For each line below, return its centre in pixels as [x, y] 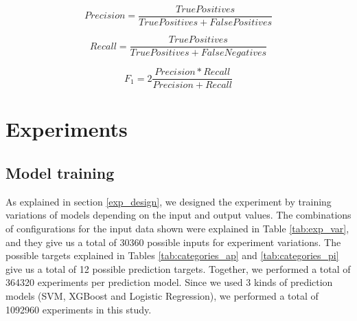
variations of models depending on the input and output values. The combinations [178, 215]
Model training [60, 172]
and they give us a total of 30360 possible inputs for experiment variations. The [173, 242]
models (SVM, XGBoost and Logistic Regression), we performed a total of [162, 295]
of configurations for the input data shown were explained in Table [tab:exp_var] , [177, 228]
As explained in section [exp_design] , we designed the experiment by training [169, 201]
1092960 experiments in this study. [79, 309]
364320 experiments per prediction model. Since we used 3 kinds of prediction [169, 282]
